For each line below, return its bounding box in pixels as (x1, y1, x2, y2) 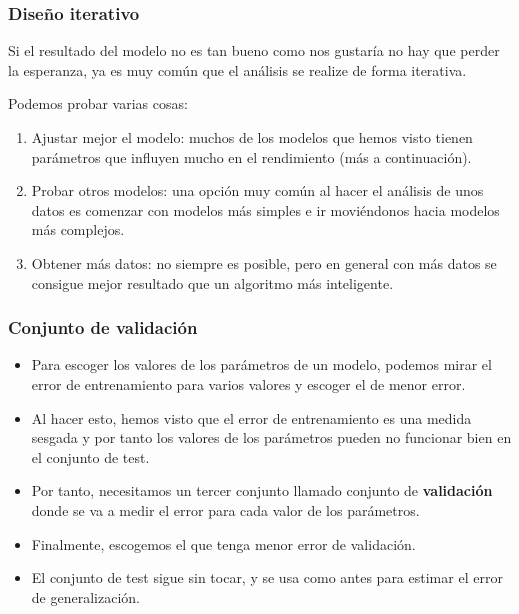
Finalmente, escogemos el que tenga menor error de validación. (31, 533, 416, 554)
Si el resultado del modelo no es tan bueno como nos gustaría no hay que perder (8, 40, 500, 61)
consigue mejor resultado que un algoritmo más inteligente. (31, 272, 394, 293)
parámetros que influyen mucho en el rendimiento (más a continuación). (31, 146, 472, 167)
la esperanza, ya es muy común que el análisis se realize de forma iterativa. (8, 59, 467, 80)
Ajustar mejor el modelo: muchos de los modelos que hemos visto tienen (31, 127, 473, 147)
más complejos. (31, 219, 125, 240)
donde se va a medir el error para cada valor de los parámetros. (31, 499, 420, 520)
